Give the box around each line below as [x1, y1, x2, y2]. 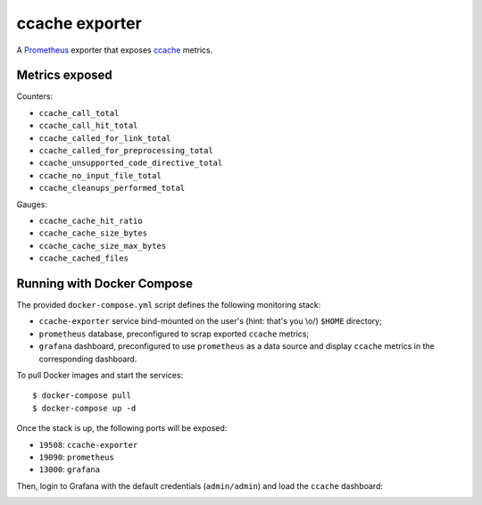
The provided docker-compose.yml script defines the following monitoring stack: [16, 300, 321, 310]
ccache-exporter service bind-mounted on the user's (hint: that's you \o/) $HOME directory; [38, 316, 383, 327]
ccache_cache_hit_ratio [38, 215, 143, 226]
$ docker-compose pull [32, 391, 132, 401]
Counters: [16, 91, 54, 102]
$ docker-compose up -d [32, 402, 137, 413]
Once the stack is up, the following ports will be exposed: [16, 423, 228, 434]
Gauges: [16, 199, 48, 210]
